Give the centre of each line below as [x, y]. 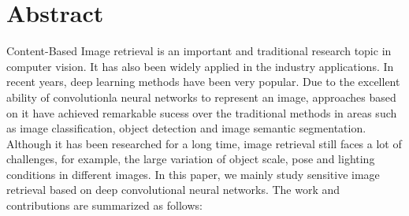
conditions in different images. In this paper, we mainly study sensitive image [193, 174]
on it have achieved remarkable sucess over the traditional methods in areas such [202, 112]
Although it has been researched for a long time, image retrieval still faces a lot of [204, 143]
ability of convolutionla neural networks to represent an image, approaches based [201, 97]
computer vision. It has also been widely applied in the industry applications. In [200, 66]
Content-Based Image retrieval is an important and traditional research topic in [199, 51]
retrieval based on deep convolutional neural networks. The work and [173, 190]
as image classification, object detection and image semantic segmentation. [186, 128]
